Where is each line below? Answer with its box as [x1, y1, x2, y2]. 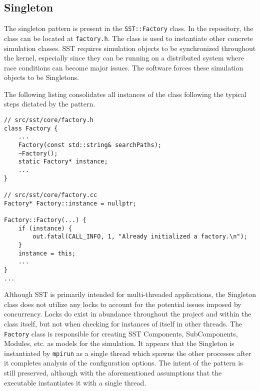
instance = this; [18, 249, 76, 257]
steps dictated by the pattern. [4, 98, 95, 109]
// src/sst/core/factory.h [4, 116, 93, 124]
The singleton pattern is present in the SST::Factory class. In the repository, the [4, 23, 253, 33]
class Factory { [4, 124, 58, 132]
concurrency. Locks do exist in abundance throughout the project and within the [4, 308, 251, 319]
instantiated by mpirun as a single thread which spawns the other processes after [4, 347, 251, 358]
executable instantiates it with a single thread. [4, 377, 146, 387]
